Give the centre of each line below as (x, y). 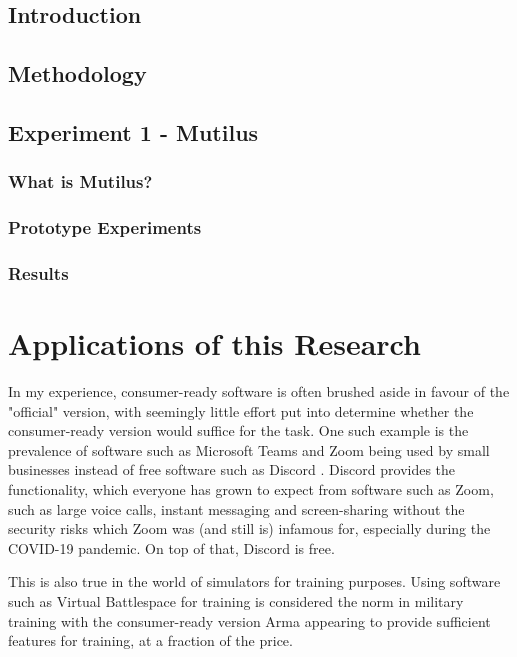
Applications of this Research (214, 343)
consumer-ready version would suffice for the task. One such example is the (238, 430)
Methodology (77, 73)
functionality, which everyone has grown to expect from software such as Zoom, (251, 488)
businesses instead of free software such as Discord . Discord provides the (232, 469)
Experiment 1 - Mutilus (133, 131)
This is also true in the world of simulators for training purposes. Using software (254, 581)
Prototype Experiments (105, 227)
